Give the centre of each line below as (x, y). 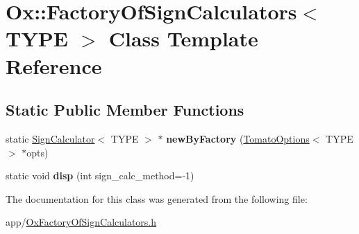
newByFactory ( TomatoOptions (238, 138)
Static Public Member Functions (125, 110)
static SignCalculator (50, 138)
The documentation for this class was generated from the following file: (157, 198)
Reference (54, 65)
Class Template (183, 38)
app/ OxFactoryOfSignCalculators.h (81, 222)
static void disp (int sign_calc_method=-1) (100, 175)
